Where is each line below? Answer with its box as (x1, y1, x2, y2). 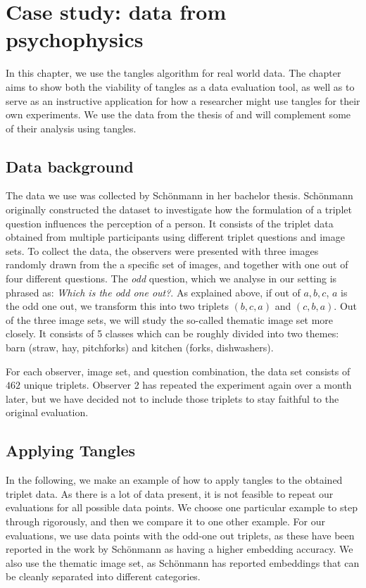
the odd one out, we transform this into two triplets (6, 299, 229, 313)
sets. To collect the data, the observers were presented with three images (6, 243, 319, 258)
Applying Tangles (6, 439, 136, 461)
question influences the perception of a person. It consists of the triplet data (6, 215, 334, 230)
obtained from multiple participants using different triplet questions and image (6, 230, 345, 244)
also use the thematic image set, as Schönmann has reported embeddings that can (6, 555, 360, 570)
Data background (6, 155, 134, 177)
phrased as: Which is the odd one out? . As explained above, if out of (6, 284, 301, 299)
